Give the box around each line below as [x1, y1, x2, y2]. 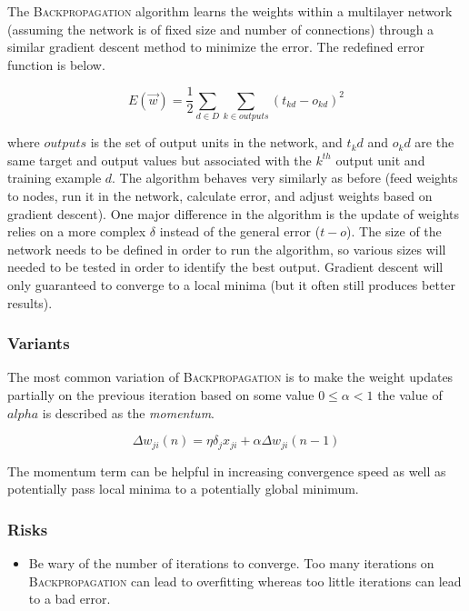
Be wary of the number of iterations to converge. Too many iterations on [28, 553, 434, 572]
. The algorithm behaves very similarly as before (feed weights [112, 168, 458, 187]
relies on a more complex [7, 222, 146, 241]
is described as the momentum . [42, 403, 215, 422]
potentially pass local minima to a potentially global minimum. [7, 479, 359, 498]
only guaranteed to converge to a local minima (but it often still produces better [7, 275, 456, 294]
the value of [377, 385, 443, 404]
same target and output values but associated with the [7, 150, 312, 169]
